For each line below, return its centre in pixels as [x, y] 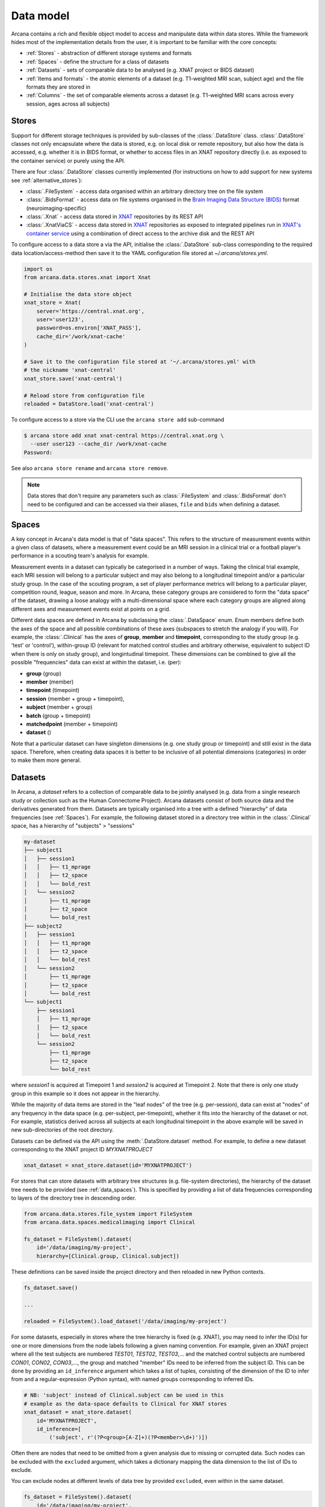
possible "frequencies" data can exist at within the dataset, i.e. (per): [96, 662]
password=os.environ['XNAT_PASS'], [89, 328]
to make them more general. [46, 760]
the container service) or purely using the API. [68, 160]
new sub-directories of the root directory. [63, 1130]
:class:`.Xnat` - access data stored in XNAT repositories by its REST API [115, 216]
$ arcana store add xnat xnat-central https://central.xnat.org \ [124, 435]
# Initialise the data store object [78, 294]
